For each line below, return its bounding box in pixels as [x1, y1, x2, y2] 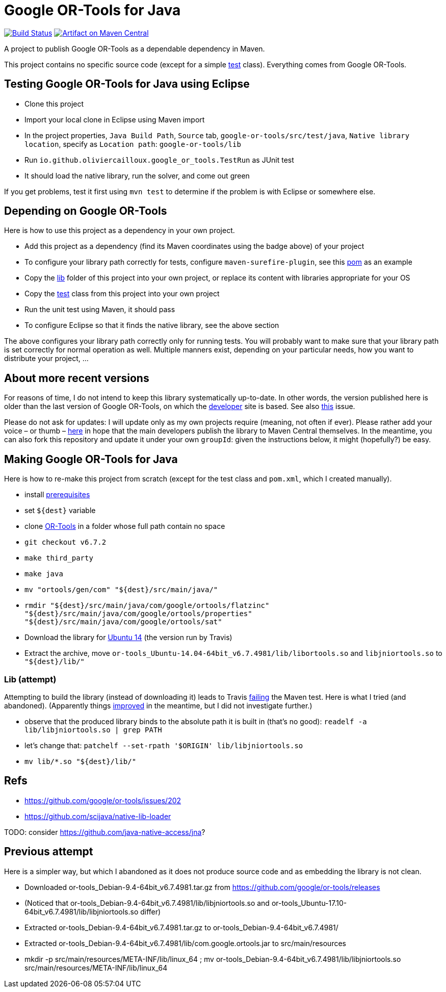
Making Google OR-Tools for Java [4, 452, 178, 466]
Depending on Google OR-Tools [4, 205, 167, 218]
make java [24, 570, 63, 578]
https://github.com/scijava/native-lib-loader [24, 811, 171, 821]
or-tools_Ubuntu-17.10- [271, 898, 347, 907]
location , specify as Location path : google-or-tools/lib [24, 139, 241, 148]
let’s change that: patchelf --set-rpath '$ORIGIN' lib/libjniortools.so [24, 741, 303, 750]
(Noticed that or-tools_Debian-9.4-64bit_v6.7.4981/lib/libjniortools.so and [24, 898, 270, 907]
